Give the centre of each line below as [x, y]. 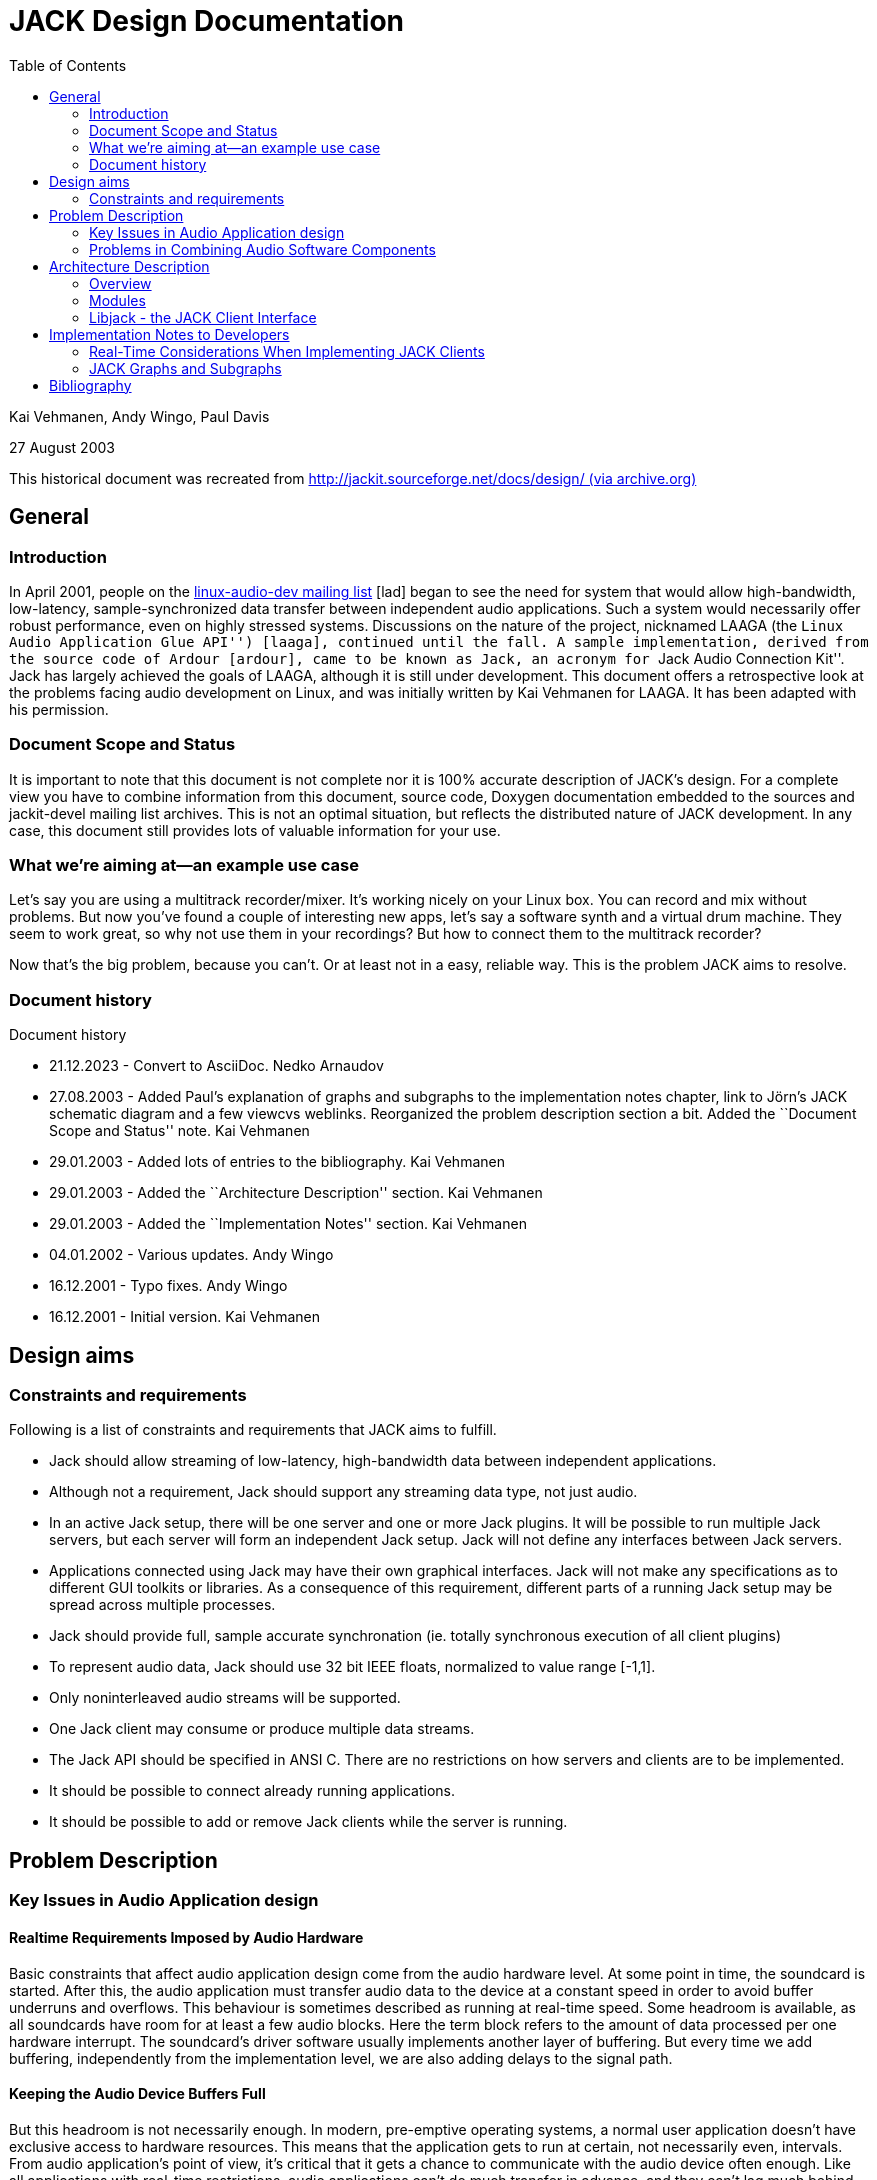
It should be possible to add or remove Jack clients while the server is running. [308, 1822]
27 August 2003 [62, 447]
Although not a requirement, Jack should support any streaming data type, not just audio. [343, 1492]
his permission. [59, 709]
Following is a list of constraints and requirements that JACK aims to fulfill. [253, 1430]
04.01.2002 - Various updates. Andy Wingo [191, 1255]
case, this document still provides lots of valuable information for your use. [255, 830]
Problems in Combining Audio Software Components [262, 249]
